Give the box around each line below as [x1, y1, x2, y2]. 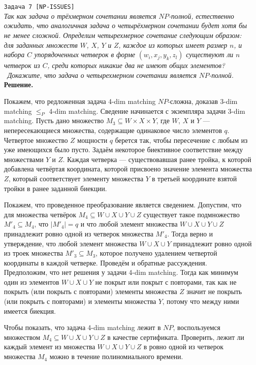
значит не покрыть [186, 286, 242, 297]
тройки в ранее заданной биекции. [4, 183, 107, 193]
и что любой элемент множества [80, 219, 178, 229]
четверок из [4, 60, 40, 70]
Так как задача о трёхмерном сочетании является [4, 10, 157, 21]
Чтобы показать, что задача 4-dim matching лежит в [4, 322, 161, 332]
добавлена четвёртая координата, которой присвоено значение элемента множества [4, 164, 252, 174]
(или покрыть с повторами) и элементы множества [4, 296, 157, 306]
